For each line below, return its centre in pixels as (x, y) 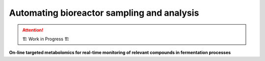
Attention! (33, 30)
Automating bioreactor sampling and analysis (104, 13)
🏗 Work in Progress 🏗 (46, 39)
